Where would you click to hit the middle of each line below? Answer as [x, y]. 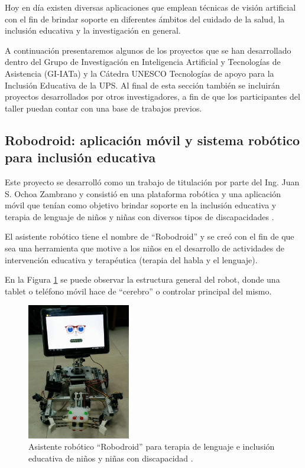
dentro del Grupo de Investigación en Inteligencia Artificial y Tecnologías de [143, 62]
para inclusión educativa [80, 157]
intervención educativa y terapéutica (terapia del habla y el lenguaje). [131, 259]
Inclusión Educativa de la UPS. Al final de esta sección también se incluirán [142, 85]
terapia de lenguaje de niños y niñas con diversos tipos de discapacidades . [139, 216]
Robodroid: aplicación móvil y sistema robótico [152, 140]
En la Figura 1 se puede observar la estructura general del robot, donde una [142, 279]
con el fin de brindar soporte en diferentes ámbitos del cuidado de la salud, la [145, 19]
